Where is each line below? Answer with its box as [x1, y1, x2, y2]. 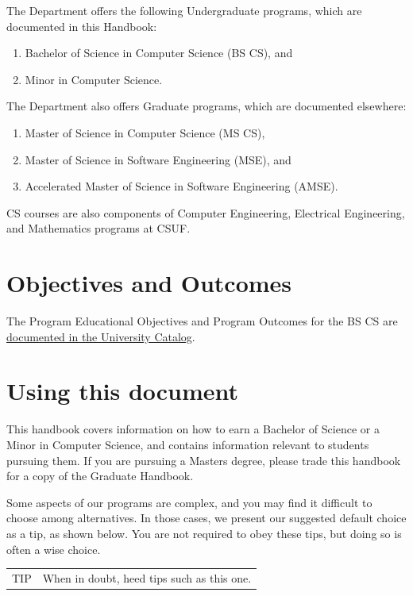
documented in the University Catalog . [6, 328, 195, 344]
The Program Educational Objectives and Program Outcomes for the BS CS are [6, 313, 398, 329]
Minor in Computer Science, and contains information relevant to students [6, 436, 369, 452]
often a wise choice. [6, 540, 101, 557]
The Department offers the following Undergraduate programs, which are [6, 2, 362, 18]
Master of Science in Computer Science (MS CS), [25, 124, 265, 140]
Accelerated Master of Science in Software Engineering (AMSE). [25, 178, 338, 194]
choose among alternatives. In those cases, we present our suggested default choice [6, 509, 407, 526]
